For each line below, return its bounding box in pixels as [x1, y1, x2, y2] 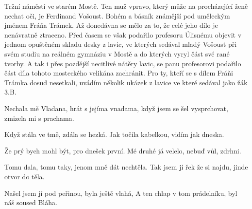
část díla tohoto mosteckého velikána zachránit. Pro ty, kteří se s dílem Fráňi [4, 68, 234, 78]
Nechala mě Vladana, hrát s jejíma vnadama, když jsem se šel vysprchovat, [4, 103, 228, 113]
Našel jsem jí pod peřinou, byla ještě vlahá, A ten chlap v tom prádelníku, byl [4, 188, 237, 198]
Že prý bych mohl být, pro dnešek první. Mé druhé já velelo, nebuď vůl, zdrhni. [4, 145, 241, 155]
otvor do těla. [4, 171, 45, 181]
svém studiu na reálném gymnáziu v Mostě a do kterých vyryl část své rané [4, 48, 230, 58]
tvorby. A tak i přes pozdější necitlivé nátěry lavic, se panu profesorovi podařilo [4, 58, 241, 68]
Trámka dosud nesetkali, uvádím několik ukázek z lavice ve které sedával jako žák [4, 77, 248, 87]
